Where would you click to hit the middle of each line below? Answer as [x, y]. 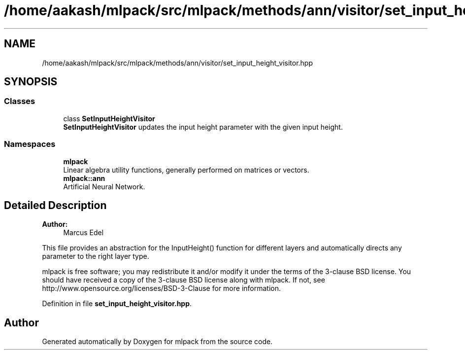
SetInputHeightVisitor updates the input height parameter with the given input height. [203, 127]
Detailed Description [55, 205]
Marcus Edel [83, 233]
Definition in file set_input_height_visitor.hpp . [117, 304]
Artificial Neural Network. [104, 186]
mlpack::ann [84, 178]
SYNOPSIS [31, 82]
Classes [20, 101]
